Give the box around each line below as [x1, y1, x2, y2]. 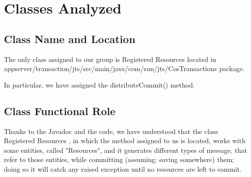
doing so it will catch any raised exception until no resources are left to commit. [4, 163, 242, 174]
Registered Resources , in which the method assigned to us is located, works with [4, 135, 246, 146]
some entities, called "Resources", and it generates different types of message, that [4, 145, 247, 155]
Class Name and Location [4, 31, 135, 46]
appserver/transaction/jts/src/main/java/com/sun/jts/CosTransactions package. [4, 63, 245, 74]
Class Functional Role [4, 103, 116, 118]
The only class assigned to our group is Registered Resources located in [4, 54, 217, 64]
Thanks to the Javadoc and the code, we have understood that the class [4, 126, 218, 136]
